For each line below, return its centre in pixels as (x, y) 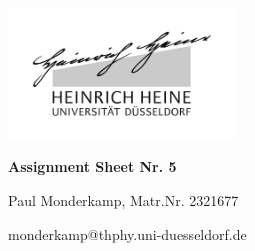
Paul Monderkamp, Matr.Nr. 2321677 (123, 200)
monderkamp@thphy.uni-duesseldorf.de (127, 233)
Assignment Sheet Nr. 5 (92, 166)
